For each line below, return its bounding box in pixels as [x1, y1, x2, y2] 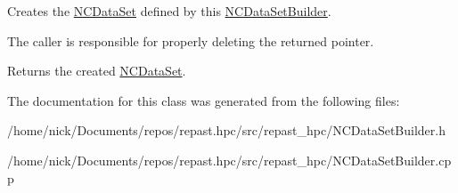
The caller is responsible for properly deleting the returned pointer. [7, 31, 374, 50]
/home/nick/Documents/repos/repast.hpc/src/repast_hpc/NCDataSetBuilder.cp [7, 150, 452, 169]
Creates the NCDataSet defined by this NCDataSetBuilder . [7, 2, 331, 20]
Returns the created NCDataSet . [7, 61, 186, 80]
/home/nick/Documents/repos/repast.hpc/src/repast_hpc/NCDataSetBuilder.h [7, 121, 446, 140]
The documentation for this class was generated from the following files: [7, 91, 400, 109]
